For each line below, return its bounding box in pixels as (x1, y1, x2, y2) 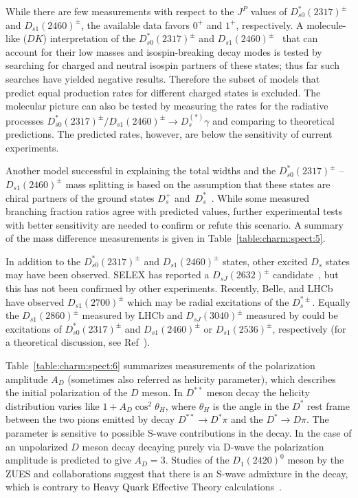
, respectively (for (272, 321, 346, 335)
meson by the (287, 453, 344, 467)
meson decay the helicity (206, 385, 310, 400)
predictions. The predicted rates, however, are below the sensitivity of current (5, 127, 333, 141)
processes (5, 113, 44, 127)
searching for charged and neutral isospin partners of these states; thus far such (5, 58, 339, 72)
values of (250, 4, 287, 18)
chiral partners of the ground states (5, 190, 155, 205)
